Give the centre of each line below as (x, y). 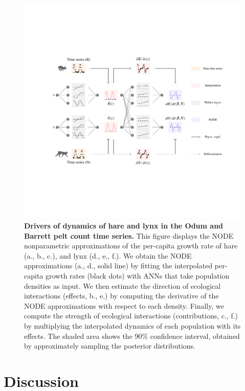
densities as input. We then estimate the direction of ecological (122, 285)
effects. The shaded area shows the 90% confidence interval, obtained (132, 336)
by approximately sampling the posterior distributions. (110, 346)
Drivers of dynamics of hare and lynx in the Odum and (124, 226)
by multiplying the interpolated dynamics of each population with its (132, 325)
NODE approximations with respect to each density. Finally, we (124, 305)
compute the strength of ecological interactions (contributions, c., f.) (131, 316)
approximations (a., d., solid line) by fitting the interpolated (118, 266)
